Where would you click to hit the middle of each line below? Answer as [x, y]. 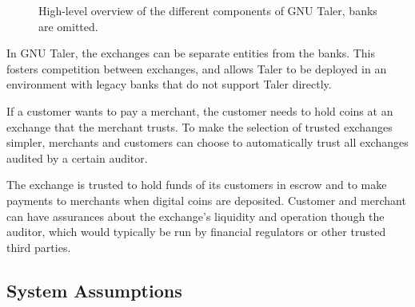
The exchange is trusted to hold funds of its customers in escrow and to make [197, 185]
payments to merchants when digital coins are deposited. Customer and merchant [206, 200]
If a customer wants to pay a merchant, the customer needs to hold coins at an [200, 110]
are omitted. [68, 26]
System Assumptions [94, 290]
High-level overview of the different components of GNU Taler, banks [208, 10]
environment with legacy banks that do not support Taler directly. [169, 84]
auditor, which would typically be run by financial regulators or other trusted [196, 232]
